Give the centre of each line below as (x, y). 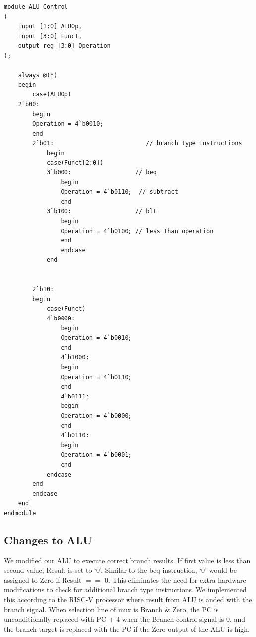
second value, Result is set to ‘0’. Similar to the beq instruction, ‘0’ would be (120, 570)
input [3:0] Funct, (50, 36)
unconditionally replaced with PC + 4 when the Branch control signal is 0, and (125, 619)
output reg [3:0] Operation (64, 46)
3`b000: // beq (101, 173)
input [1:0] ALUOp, (50, 27)
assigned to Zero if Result (43, 580)
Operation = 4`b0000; (96, 416)
